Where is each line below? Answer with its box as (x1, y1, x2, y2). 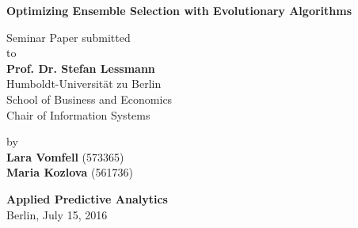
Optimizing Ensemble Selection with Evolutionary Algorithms (6, 2, 352, 18)
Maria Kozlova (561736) (6, 164, 133, 180)
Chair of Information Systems (6, 106, 150, 123)
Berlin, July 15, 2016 (6, 206, 108, 222)
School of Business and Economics (6, 90, 173, 107)
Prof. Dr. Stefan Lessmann (6, 59, 155, 76)
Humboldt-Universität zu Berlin (6, 75, 162, 92)
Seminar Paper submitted (6, 28, 131, 45)
